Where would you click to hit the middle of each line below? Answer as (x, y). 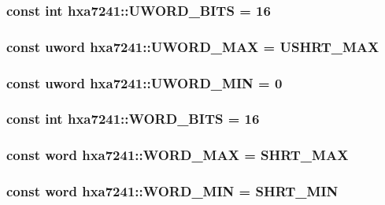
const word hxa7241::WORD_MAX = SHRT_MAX (178, 155)
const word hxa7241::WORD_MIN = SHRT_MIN (172, 191)
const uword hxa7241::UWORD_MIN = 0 (144, 82)
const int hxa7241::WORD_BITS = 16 (133, 119)
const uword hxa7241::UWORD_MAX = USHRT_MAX (193, 46)
